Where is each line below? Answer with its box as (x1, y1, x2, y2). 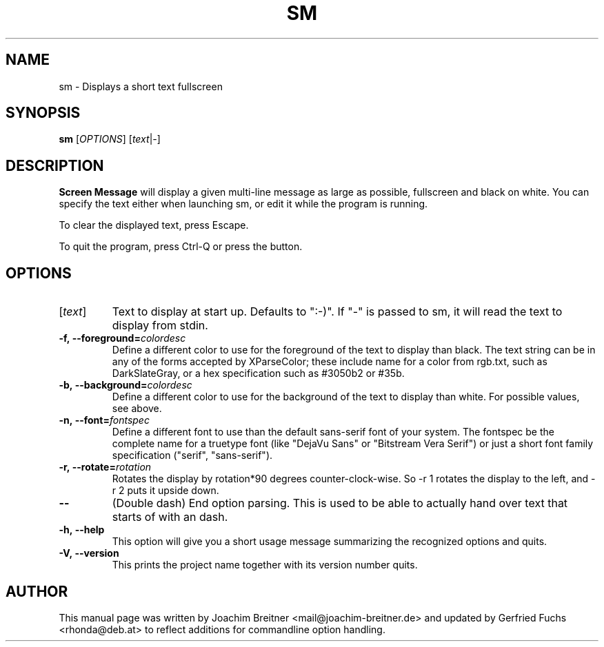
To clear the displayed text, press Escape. (59, 219, 249, 232)
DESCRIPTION (6, 156, 104, 174)
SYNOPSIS (6, 104, 81, 122)
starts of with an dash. (112, 510, 228, 524)
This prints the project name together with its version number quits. (112, 559, 418, 571)
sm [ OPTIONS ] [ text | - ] (59, 133, 161, 145)
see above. (112, 402, 162, 415)
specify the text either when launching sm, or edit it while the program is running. (59, 198, 428, 210)
